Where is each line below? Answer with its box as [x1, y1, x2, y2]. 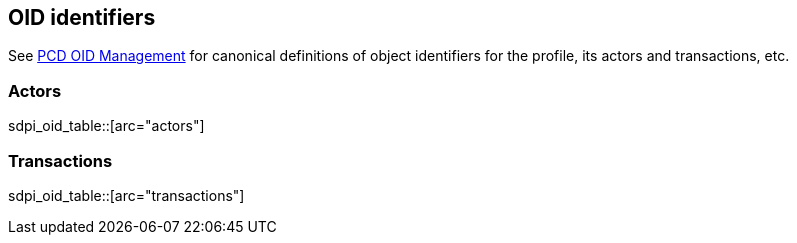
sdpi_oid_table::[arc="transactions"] [8, 186, 245, 204]
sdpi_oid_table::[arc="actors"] [8, 117, 205, 135]
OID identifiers [8, 5, 156, 30]
